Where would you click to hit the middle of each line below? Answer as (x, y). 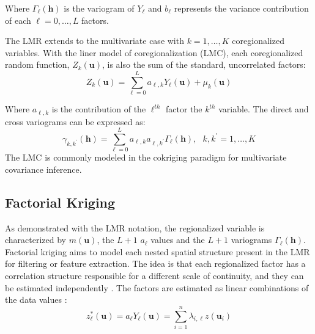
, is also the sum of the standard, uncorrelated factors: (204, 64)
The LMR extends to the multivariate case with (94, 41)
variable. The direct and (264, 109)
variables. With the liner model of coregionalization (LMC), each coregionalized (154, 52)
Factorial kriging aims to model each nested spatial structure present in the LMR (157, 251)
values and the (178, 240)
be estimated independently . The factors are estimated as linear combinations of (157, 287)
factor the (184, 109)
